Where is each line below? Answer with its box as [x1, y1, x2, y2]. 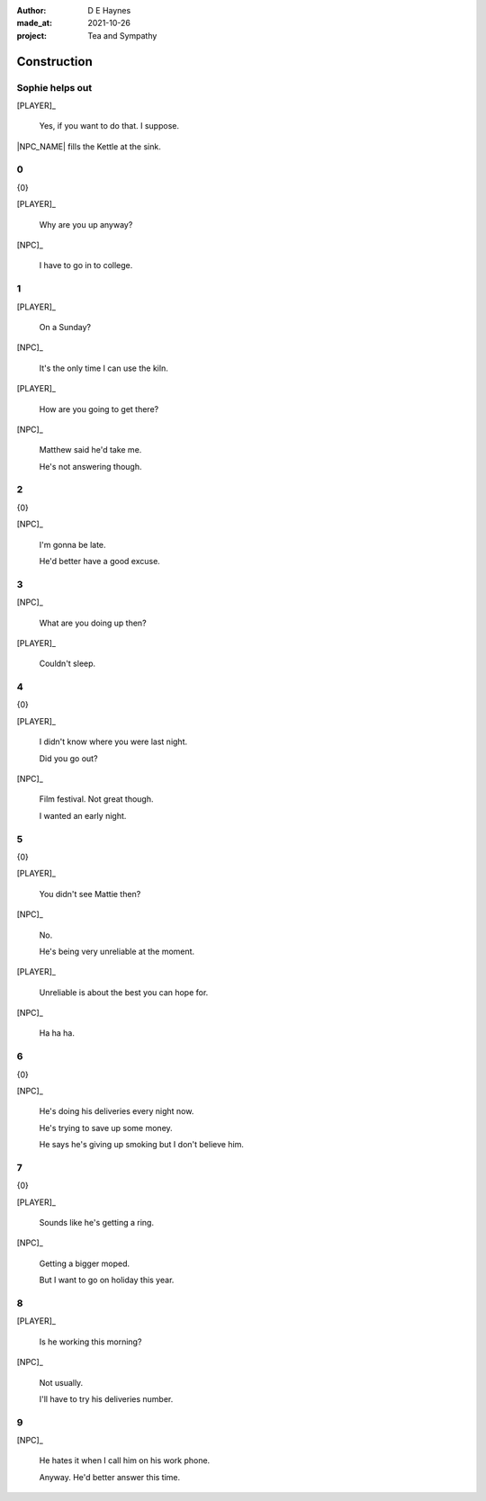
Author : [16, 5, 47, 15]
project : [16, 30, 47, 40]
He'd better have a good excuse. [39, 556, 161, 566]
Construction [16, 54, 94, 69]
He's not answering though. [39, 461, 142, 472]
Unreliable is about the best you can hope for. [39, 986, 209, 998]
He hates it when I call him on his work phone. [39, 1455, 211, 1466]
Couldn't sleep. [39, 658, 96, 670]
